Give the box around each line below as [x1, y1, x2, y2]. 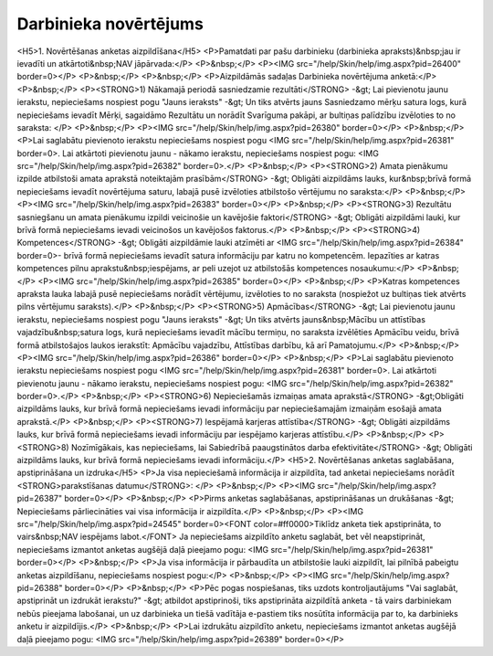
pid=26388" [16, 582, 63, 593]
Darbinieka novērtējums [16, 14, 205, 34]
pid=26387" [16, 493, 63, 504]
